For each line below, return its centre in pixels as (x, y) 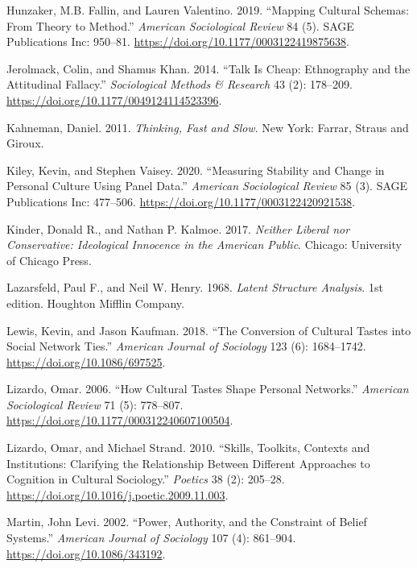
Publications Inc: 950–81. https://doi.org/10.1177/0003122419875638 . (178, 41)
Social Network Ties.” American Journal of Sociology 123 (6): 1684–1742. (186, 346)
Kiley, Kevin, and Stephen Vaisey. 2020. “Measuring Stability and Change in (196, 170)
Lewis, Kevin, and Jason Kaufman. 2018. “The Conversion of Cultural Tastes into (209, 330)
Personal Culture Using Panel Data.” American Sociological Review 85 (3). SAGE (207, 186)
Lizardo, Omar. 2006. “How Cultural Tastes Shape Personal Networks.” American (208, 389)
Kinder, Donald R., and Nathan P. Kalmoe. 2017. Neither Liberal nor (178, 228)
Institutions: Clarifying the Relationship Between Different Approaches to (188, 463)
